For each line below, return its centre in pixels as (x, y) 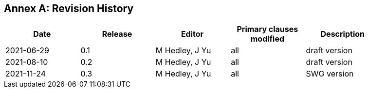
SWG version (330, 74)
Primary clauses (267, 29)
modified (267, 39)
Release (117, 34)
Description (342, 34)
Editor (192, 34)
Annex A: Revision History (69, 8)
